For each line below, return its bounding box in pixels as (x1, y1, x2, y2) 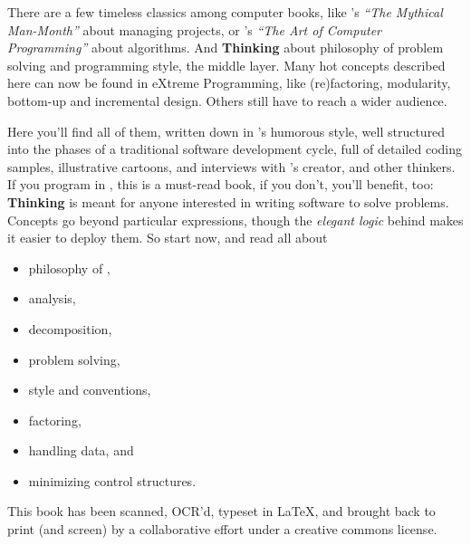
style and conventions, (28, 380, 151, 399)
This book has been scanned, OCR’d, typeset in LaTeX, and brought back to (7, 502, 436, 521)
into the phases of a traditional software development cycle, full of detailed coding (7, 139, 462, 158)
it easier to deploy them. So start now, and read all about (7, 228, 328, 247)
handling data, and (28, 441, 134, 460)
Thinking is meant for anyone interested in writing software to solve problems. (7, 192, 449, 211)
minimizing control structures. (28, 471, 197, 490)
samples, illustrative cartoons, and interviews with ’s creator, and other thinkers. (7, 157, 456, 176)
